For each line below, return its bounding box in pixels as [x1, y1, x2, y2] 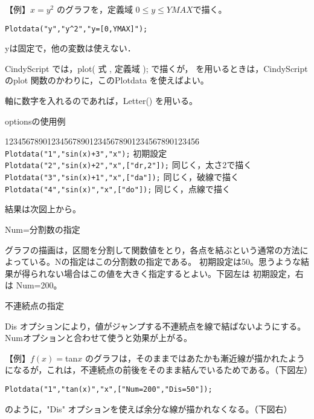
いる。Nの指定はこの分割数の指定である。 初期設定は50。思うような [29, 255, 301, 268]
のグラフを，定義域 [56, 3, 133, 15]
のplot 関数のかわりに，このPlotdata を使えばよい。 [5, 74, 209, 86]
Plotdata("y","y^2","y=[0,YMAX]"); [5, 24, 148, 33]
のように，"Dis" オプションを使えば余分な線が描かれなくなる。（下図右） [5, 402, 292, 415]
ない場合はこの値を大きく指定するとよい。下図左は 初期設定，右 [46, 267, 304, 279]
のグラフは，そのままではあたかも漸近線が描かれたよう [85, 351, 305, 364]
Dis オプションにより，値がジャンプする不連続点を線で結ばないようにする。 [5, 319, 306, 332]
